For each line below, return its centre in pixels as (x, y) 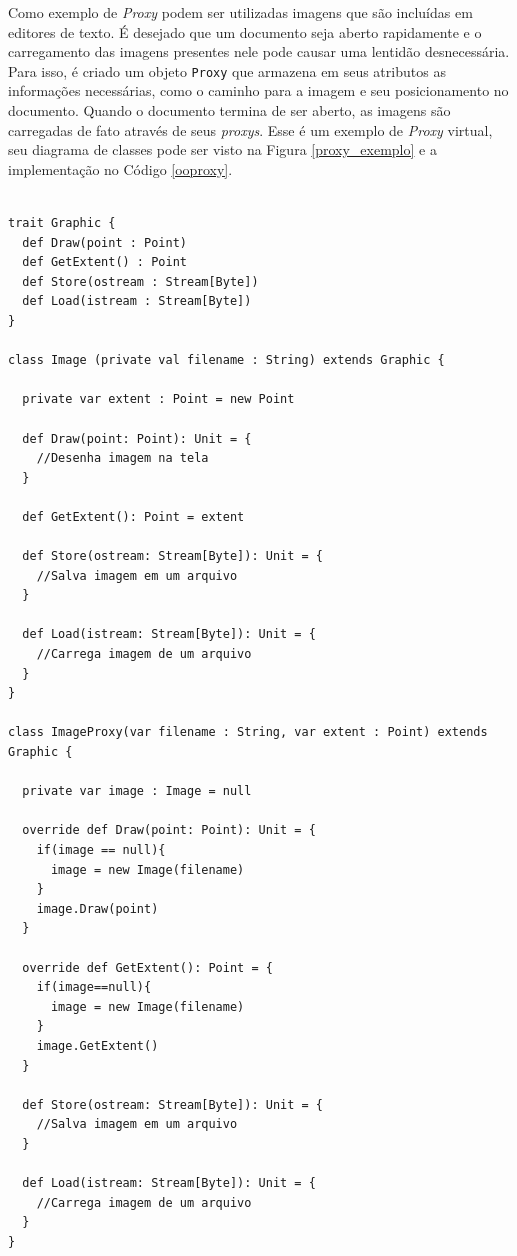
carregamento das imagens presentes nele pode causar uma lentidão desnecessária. (259, 51)
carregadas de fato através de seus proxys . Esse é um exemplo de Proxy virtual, (250, 129)
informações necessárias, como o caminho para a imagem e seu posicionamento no (258, 90)
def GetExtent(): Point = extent (133, 516)
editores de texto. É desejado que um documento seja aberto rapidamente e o (245, 31)
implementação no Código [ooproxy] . (120, 168)
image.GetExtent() (97, 1045)
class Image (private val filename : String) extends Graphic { (226, 360)
